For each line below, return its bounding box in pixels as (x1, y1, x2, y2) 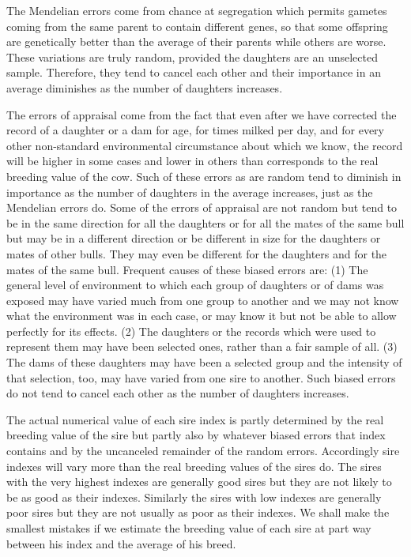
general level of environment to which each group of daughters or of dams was (6, 277, 384, 293)
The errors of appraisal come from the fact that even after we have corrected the (6, 106, 397, 122)
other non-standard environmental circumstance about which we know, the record (6, 137, 403, 153)
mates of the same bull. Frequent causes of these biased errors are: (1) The (6, 261, 368, 277)
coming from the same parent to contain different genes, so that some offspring (6, 17, 388, 34)
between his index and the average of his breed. (6, 535, 236, 551)
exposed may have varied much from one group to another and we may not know (6, 292, 399, 308)
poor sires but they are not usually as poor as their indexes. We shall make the (6, 504, 390, 521)
